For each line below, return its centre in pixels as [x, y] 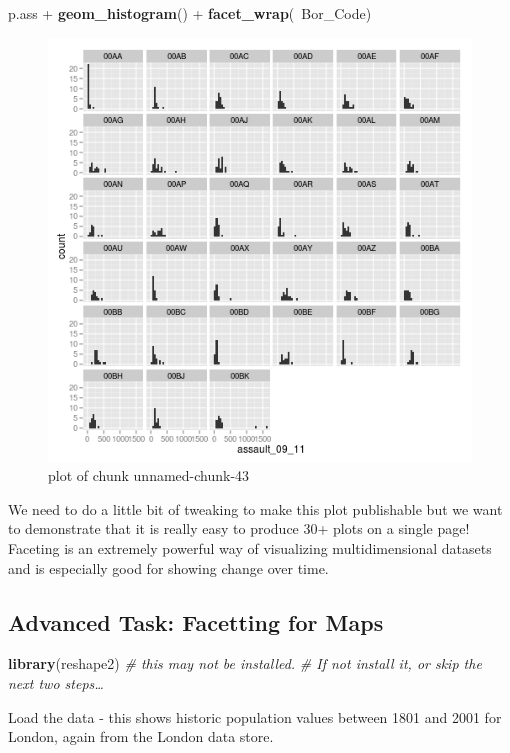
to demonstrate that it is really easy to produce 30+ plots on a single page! [239, 528]
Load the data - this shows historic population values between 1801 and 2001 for [255, 716]
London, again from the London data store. [141, 736]
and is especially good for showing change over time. [168, 567]
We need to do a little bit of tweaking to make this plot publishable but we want [255, 508]
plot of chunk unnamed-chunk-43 [149, 475]
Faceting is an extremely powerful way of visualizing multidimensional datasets [250, 547]
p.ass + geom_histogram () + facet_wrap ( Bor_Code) [190, 13]
